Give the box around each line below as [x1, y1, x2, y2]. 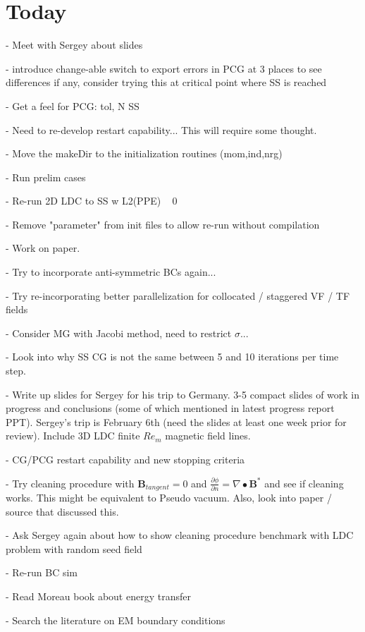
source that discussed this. [6, 504, 119, 518]
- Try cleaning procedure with [6, 475, 135, 490]
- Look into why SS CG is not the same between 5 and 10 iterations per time [6, 349, 339, 364]
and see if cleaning [264, 475, 344, 490]
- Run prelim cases [6, 169, 86, 184]
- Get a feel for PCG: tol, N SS [6, 98, 140, 113]
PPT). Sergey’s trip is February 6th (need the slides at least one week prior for [6, 414, 347, 429]
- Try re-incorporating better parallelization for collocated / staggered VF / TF [6, 288, 350, 303]
